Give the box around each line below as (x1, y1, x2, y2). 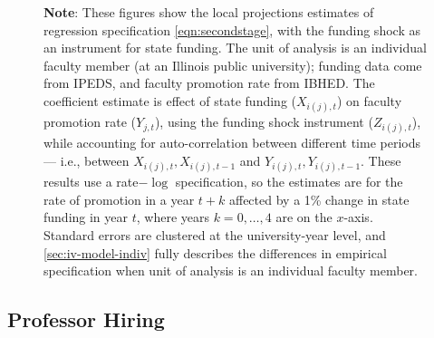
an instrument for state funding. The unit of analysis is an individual (43, 38, 427, 57)
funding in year (43, 208, 129, 227)
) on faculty (336, 91, 402, 110)
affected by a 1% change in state (228, 189, 410, 208)
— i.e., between (43, 150, 130, 169)
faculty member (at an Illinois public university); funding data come (43, 55, 422, 74)
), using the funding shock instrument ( (154, 112, 373, 131)
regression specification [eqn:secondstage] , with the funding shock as (43, 20, 420, 39)
